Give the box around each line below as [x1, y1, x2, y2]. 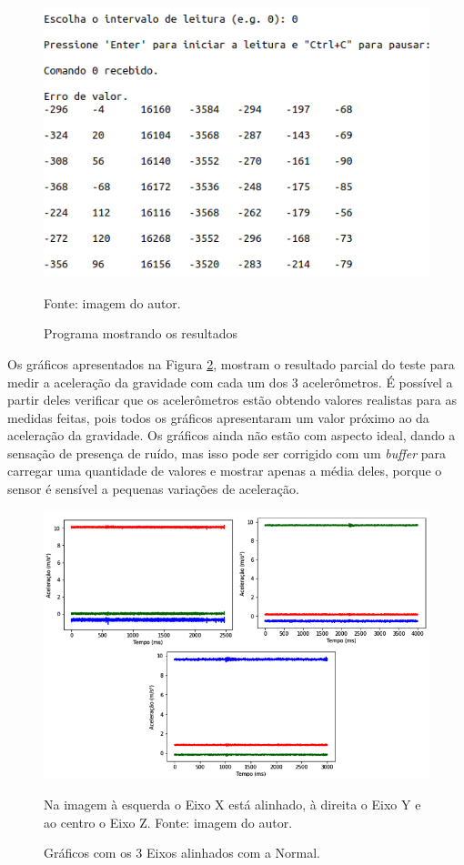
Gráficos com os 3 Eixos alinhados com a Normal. [44, 843, 320, 862]
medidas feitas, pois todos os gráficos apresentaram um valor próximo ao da [7, 407, 429, 427]
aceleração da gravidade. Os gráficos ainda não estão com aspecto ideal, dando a [7, 426, 456, 445]
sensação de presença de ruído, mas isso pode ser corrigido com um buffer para [7, 443, 447, 462]
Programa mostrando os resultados [44, 324, 237, 343]
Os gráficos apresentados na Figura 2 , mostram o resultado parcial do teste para [7, 354, 455, 373]
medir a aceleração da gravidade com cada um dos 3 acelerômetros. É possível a [7, 372, 453, 391]
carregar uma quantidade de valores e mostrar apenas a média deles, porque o [7, 461, 442, 480]
